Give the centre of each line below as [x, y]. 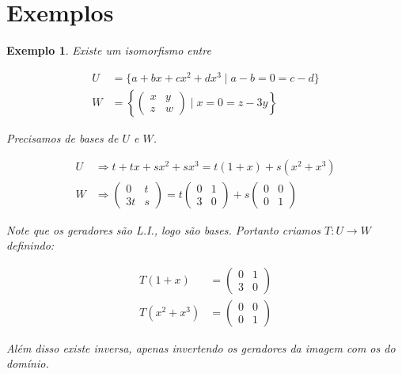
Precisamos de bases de [63, 137]
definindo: [30, 245]
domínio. [28, 363]
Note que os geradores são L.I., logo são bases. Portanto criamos [163, 229]
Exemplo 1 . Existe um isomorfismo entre [109, 50]
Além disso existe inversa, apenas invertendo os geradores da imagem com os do [201, 347]
